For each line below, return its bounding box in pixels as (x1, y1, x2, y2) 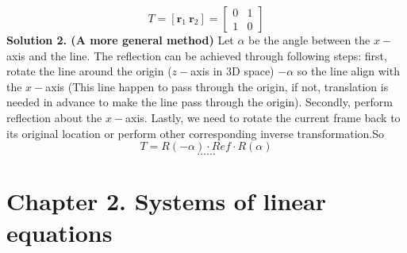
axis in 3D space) (190, 63, 275, 79)
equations (6, 216, 113, 248)
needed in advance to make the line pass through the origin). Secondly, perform (6, 94, 393, 110)
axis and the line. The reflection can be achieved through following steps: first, (6, 47, 387, 63)
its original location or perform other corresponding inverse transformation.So (6, 125, 384, 141)
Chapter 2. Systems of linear (6, 185, 326, 217)
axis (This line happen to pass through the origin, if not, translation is (45, 78, 389, 94)
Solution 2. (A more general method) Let (6, 32, 234, 48)
